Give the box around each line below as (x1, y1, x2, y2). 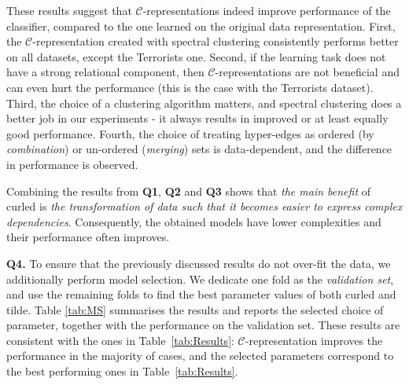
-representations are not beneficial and (215, 64, 400, 80)
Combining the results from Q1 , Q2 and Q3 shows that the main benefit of (6, 182, 371, 199)
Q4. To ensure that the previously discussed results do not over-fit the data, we (6, 255, 391, 271)
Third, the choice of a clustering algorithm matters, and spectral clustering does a (6, 94, 402, 111)
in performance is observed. (6, 156, 138, 172)
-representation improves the (245, 332, 383, 348)
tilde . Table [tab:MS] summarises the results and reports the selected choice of (6, 301, 384, 317)
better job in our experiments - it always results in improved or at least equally (6, 110, 389, 126)
